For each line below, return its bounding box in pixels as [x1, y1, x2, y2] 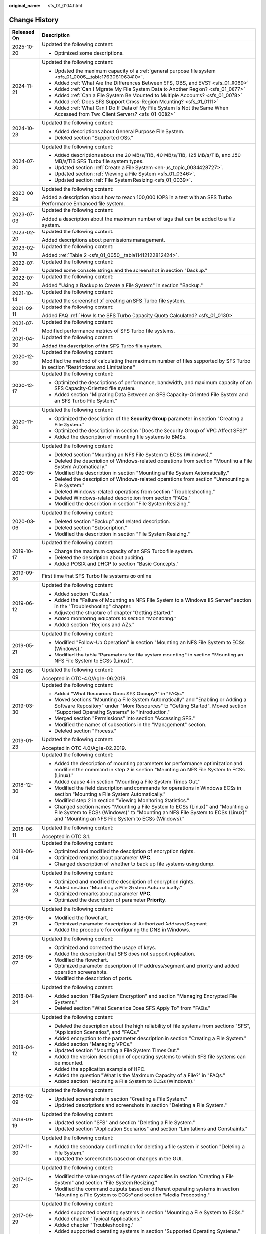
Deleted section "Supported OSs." [54, 134, 133, 141]
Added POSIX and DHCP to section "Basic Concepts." [54, 560, 179, 567]
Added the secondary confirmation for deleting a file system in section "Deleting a [54, 1143, 245, 1150]
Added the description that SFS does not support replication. [54, 950, 196, 957]
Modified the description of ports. [54, 975, 133, 982]
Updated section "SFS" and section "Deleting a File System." [54, 1119, 195, 1126]
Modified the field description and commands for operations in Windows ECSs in [54, 784, 241, 791]
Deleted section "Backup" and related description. [54, 518, 171, 525]
